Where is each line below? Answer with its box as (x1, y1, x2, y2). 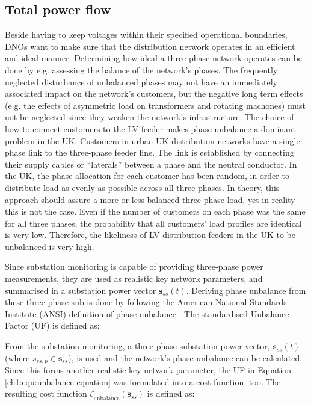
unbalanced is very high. (5, 240, 94, 252)
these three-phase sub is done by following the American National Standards (5, 296, 287, 308)
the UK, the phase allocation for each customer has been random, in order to (5, 169, 289, 182)
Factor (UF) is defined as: (5, 319, 100, 332)
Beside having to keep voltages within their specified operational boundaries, (5, 28, 288, 41)
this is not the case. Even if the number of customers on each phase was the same (5, 205, 306, 218)
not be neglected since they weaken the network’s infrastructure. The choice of (5, 111, 294, 123)
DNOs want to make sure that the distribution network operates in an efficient (5, 40, 295, 52)
